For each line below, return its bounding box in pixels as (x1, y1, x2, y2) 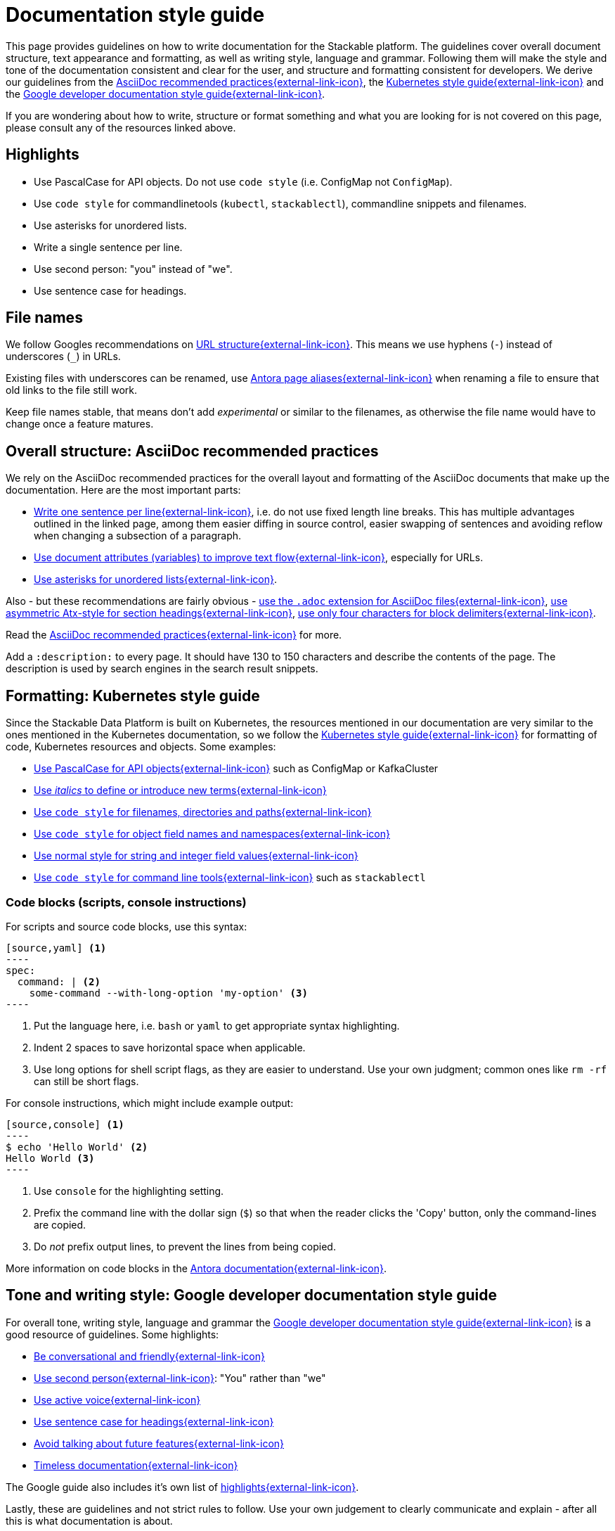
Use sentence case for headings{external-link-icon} (34, 1415, 274, 1428)
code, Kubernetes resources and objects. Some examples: (6, 741, 276, 753)
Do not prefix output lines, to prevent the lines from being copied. (34, 1240, 336, 1253)
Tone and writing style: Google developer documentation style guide (6, 1286, 498, 1305)
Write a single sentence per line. (34, 241, 183, 253)
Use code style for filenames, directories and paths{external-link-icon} (34, 806, 372, 819)
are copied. (34, 1218, 86, 1231)
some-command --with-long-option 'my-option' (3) (29, 987, 308, 999)
